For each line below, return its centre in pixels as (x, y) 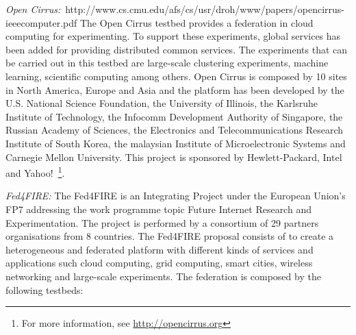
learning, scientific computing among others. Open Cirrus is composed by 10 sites (176, 76)
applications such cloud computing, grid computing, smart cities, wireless (159, 263)
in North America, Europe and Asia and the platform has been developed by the (175, 89)
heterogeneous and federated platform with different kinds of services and (160, 249)
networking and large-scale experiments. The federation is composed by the (163, 276)
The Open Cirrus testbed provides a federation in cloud (196, 22)
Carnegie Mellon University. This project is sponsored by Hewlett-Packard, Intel (174, 157)
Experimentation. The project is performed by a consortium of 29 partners (162, 222)
